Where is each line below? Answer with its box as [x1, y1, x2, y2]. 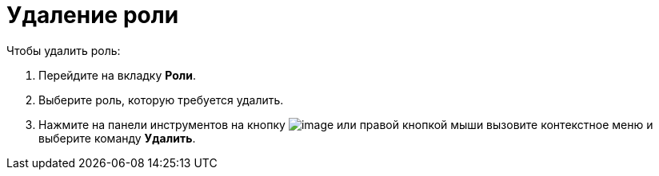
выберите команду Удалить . [38, 131, 196, 145]
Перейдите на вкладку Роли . [38, 68, 197, 82]
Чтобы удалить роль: [6, 43, 121, 57]
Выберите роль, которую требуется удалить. [38, 92, 284, 107]
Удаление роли [6, 2, 179, 29]
